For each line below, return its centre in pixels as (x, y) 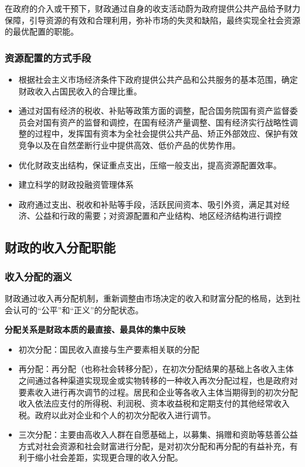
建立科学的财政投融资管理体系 (76, 185)
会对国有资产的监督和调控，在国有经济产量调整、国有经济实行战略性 (158, 122)
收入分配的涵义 (38, 276)
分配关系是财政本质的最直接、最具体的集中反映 (95, 329)
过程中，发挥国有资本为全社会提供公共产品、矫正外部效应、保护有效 (166, 133)
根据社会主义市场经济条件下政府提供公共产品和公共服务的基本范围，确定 (158, 79)
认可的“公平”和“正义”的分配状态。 (78, 309)
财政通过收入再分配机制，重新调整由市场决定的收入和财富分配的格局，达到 (148, 298)
